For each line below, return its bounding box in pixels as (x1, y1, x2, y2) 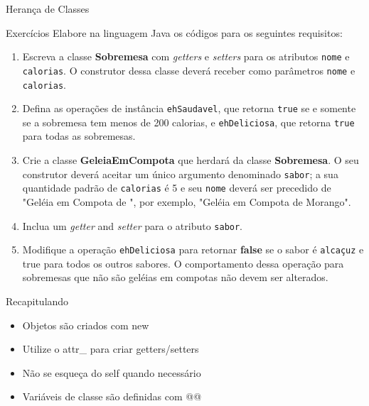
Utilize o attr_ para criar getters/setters (22, 341, 199, 356)
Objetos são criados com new (22, 317, 149, 332)
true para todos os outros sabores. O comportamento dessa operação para (22, 256, 344, 270)
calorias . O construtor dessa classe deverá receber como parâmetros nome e (22, 62, 355, 77)
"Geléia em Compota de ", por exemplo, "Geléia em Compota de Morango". (22, 194, 351, 209)
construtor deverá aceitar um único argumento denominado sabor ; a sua (22, 166, 338, 181)
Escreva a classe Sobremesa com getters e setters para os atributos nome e (22, 49, 350, 64)
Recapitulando (6, 294, 69, 309)
